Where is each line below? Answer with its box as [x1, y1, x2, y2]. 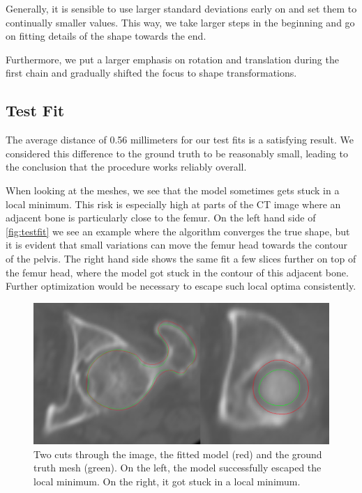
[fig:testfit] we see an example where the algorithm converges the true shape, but [6, 224, 350, 238]
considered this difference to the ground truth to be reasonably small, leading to [6, 146, 348, 160]
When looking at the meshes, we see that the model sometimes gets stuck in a [6, 182, 340, 197]
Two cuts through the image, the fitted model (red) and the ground [33, 446, 322, 461]
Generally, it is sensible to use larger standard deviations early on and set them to [6, 1, 357, 15]
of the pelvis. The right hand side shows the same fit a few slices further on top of [6, 251, 356, 265]
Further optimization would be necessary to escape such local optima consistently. [6, 279, 356, 293]
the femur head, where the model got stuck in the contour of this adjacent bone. [6, 265, 349, 279]
